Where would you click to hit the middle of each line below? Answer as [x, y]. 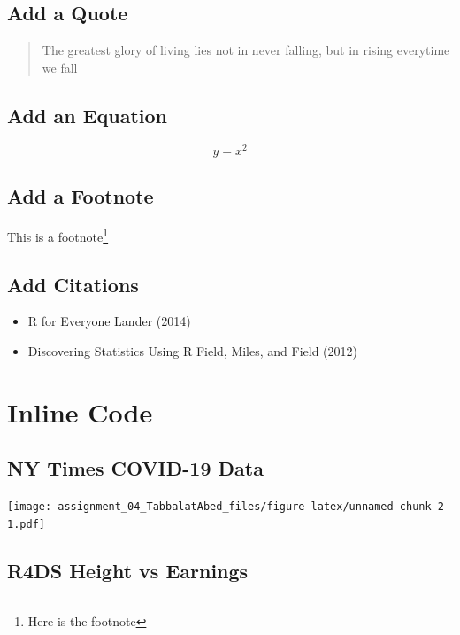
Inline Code [80, 411]
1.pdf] [26, 524]
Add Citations [73, 284]
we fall [60, 67]
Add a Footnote [80, 196]
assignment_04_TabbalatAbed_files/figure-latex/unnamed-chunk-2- [254, 507]
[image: [30, 507]
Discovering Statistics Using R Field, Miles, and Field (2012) [192, 350]
